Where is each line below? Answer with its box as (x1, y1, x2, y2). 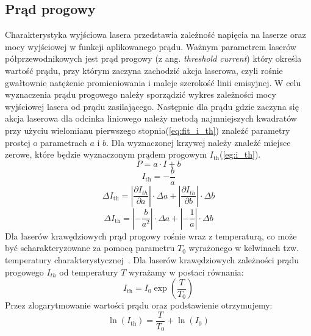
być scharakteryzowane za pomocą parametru (5, 241, 175, 254)
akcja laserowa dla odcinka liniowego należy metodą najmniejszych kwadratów (5, 112, 297, 125)
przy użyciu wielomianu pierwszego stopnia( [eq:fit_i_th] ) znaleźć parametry (5, 123, 290, 136)
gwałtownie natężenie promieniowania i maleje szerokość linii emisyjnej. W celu (5, 76, 301, 89)
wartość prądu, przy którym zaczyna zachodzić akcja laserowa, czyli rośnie (5, 64, 283, 76)
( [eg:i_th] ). (219, 148, 261, 161)
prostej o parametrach (5, 136, 87, 148)
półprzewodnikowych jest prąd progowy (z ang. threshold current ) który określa (5, 52, 302, 65)
